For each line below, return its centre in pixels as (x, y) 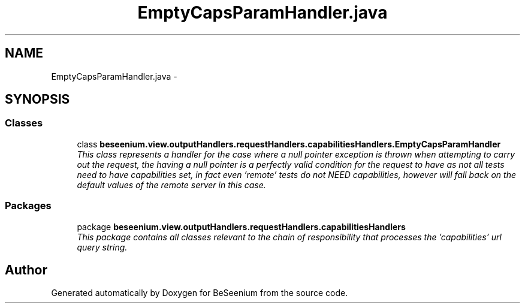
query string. (102, 247)
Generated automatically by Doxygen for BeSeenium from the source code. (200, 293)
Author (26, 270)
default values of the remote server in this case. (171, 185)
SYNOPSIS (37, 99)
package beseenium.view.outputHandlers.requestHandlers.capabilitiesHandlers (241, 227)
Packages (28, 206)
